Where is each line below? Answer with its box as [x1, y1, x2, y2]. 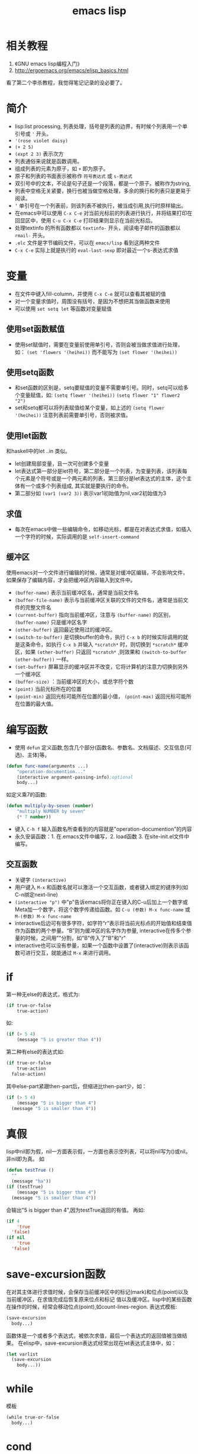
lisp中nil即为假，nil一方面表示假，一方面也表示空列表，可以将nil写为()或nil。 [6, 1148, 191, 1155]
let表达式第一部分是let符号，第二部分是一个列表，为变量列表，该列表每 [14, 467, 188, 475]
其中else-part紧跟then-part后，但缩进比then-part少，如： [6, 1082, 147, 1089]
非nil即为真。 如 [6, 1155, 44, 1163]
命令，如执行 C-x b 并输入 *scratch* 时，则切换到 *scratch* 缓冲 [30, 640, 189, 648]
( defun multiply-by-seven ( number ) [6, 803, 94, 809]
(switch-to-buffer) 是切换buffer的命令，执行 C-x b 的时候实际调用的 [14, 633, 183, 640]
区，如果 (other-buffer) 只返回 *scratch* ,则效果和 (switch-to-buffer [14, 648, 187, 655]
